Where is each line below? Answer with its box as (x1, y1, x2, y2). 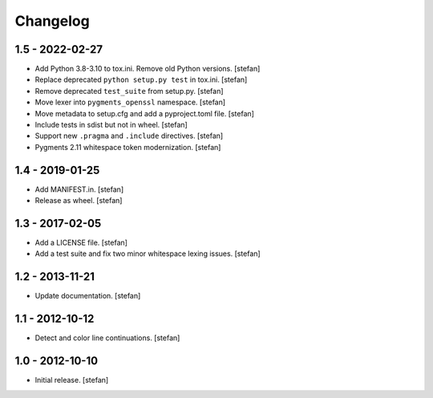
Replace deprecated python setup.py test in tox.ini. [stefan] (34, 75, 248, 84)
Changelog (14, 12, 90, 30)
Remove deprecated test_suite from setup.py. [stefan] (34, 86, 224, 95)
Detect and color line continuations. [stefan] (34, 333, 180, 343)
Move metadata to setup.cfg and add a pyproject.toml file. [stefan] (34, 108, 254, 118)
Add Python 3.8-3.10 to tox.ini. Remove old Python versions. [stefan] (34, 64, 261, 74)
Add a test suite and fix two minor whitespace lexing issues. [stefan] (34, 249, 261, 258)
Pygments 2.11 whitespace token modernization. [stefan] (34, 142, 221, 152)
